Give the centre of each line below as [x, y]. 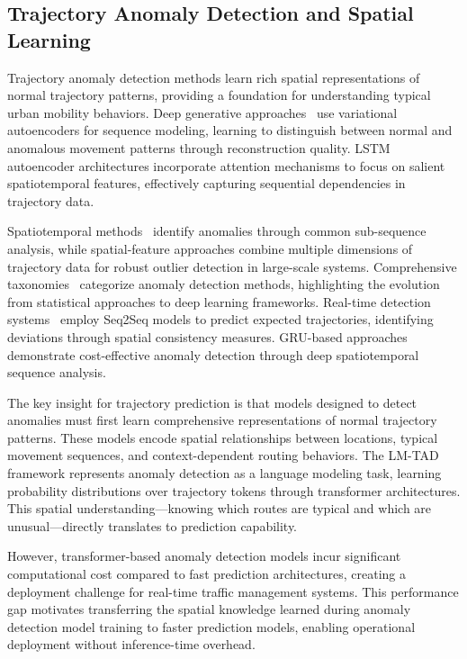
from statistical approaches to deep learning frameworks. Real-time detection [219, 301]
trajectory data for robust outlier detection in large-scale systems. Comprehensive [232, 266]
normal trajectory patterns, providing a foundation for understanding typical [219, 95]
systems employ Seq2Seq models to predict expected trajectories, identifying [220, 319]
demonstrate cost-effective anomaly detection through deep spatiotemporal [213, 354]
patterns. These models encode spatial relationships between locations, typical [223, 437]
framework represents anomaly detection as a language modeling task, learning [225, 473]
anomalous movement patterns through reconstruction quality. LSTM [199, 147]
